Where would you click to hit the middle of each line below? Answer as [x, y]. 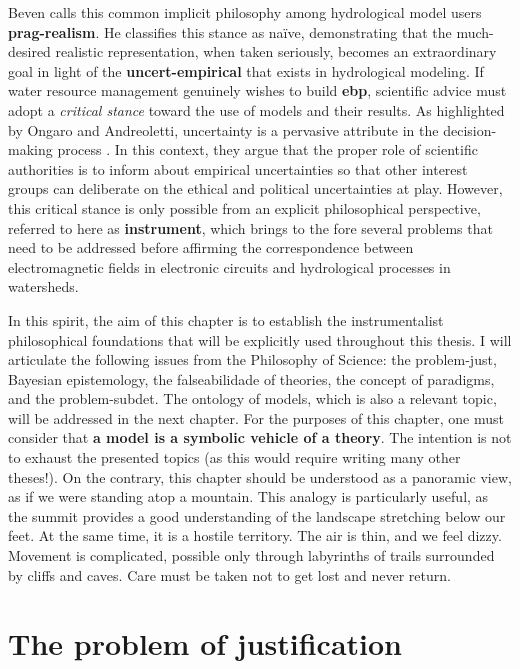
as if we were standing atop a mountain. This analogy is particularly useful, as [248, 496]
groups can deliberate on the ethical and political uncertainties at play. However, [255, 188]
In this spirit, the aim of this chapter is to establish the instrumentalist [226, 319]
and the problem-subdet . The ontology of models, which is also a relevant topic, [252, 398]
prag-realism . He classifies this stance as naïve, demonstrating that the [230, 31]
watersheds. [43, 286]
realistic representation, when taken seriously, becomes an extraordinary [276, 51]
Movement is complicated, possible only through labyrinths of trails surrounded [251, 555]
